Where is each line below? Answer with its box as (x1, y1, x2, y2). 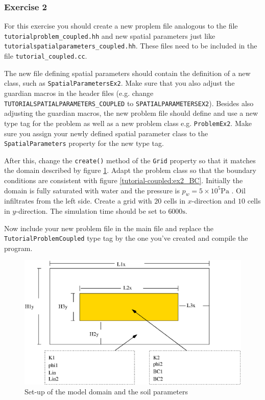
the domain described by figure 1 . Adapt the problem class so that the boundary (4, 165, 257, 176)
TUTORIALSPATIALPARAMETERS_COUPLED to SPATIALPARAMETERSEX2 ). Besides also (4, 97, 254, 108)
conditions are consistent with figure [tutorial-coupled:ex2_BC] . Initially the (4, 175, 243, 186)
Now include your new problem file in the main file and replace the (4, 222, 214, 233)
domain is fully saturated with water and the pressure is (4, 185, 180, 195)
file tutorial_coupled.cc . (4, 51, 87, 61)
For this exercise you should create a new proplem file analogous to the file (4, 20, 238, 31)
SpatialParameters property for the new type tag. (4, 138, 164, 148)
